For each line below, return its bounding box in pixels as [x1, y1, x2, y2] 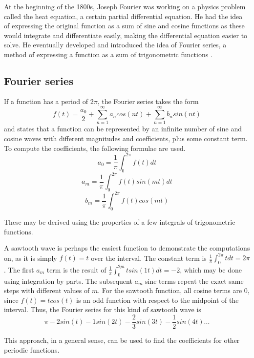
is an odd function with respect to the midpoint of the [76, 295, 239, 305]
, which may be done [180, 264, 242, 274]
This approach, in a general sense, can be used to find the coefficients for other [4, 335, 240, 345]
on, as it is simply [4, 253, 57, 263]
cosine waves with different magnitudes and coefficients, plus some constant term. [4, 133, 248, 144]
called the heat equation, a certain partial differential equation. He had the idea [4, 11, 243, 21]
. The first [4, 264, 34, 274]
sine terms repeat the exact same [145, 275, 244, 286]
